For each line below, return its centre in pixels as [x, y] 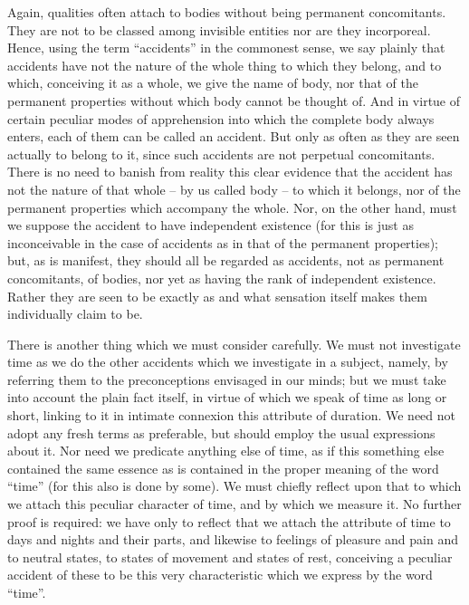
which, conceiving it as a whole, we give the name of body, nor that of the [213, 83]
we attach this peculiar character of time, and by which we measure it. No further [234, 504]
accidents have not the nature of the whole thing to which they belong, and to [225, 65]
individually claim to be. [75, 314]
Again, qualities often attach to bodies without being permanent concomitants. [227, 12]
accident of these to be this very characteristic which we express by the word [220, 575]
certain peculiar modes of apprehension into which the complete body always [221, 118]
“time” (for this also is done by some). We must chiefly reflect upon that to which [234, 486]
